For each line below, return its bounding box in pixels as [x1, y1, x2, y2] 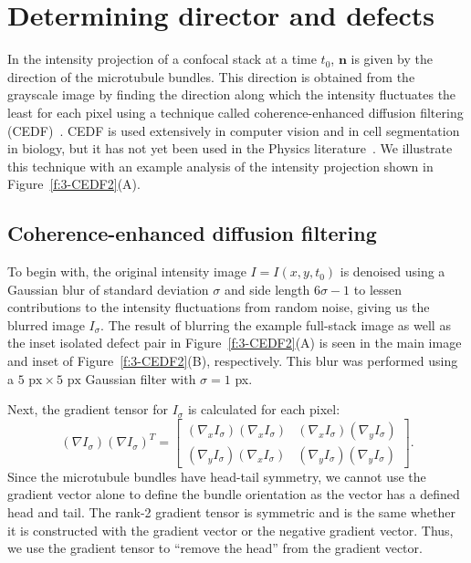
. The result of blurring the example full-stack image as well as [100, 315, 451, 334]
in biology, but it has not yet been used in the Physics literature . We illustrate [7, 139, 453, 158]
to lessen [353, 279, 403, 298]
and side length [224, 279, 310, 298]
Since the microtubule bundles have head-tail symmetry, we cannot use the [7, 466, 426, 485]
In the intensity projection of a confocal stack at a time [7, 49, 317, 68]
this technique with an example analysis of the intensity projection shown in [7, 156, 434, 175]
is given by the [351, 49, 434, 68]
